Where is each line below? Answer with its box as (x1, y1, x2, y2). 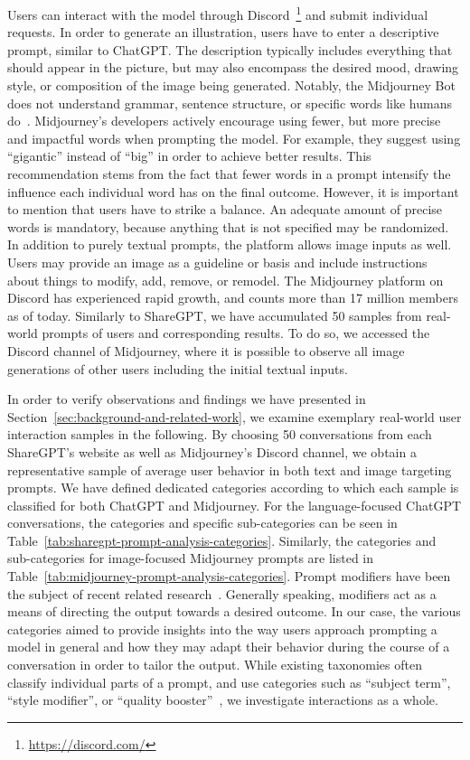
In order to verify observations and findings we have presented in (7, 389, 366, 408)
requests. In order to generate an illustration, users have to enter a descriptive (7, 23, 439, 42)
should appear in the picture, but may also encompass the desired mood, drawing (7, 58, 459, 77)
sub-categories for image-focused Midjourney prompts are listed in (7, 549, 374, 568)
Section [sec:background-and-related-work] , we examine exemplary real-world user (7, 407, 462, 426)
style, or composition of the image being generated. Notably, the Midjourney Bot (7, 76, 456, 95)
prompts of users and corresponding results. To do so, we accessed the (42, 324, 430, 342)
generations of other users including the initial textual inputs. (7, 359, 348, 378)
